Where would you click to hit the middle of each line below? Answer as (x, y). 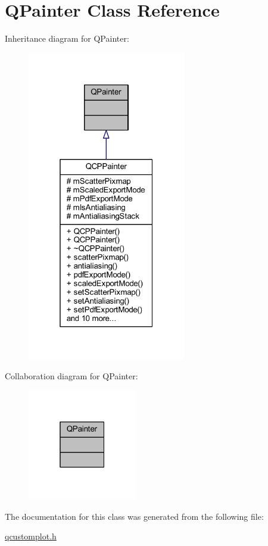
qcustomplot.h (31, 536)
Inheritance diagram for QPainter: (67, 38)
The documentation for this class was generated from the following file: (134, 516)
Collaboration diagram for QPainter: (71, 375)
